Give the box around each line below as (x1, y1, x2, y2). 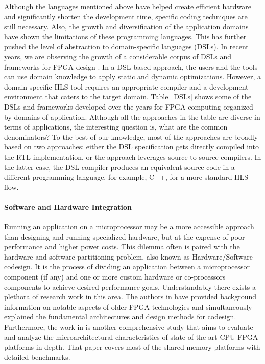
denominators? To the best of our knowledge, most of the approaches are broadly (4, 131, 258, 142)
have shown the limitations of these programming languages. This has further (4, 31, 247, 41)
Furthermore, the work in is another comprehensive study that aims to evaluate (4, 322, 253, 332)
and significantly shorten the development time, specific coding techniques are (4, 11, 248, 22)
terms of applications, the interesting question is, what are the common (4, 121, 228, 132)
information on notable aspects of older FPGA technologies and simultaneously (4, 301, 252, 312)
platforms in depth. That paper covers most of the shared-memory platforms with (4, 341, 260, 352)
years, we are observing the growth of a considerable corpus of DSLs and (4, 51, 232, 61)
